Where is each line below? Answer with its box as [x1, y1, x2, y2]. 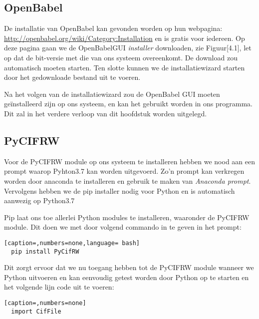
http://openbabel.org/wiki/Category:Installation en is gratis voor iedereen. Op [4, 32, 245, 43]
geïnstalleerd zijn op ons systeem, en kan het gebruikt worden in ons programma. [4, 98, 253, 109]
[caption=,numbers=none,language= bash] [4, 239, 140, 247]
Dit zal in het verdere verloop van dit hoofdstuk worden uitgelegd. [4, 108, 207, 118]
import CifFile [11, 308, 61, 315]
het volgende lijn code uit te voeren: [4, 282, 114, 292]
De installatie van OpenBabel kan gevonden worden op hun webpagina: [4, 23, 223, 33]
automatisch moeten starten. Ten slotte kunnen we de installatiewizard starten [4, 62, 245, 72]
